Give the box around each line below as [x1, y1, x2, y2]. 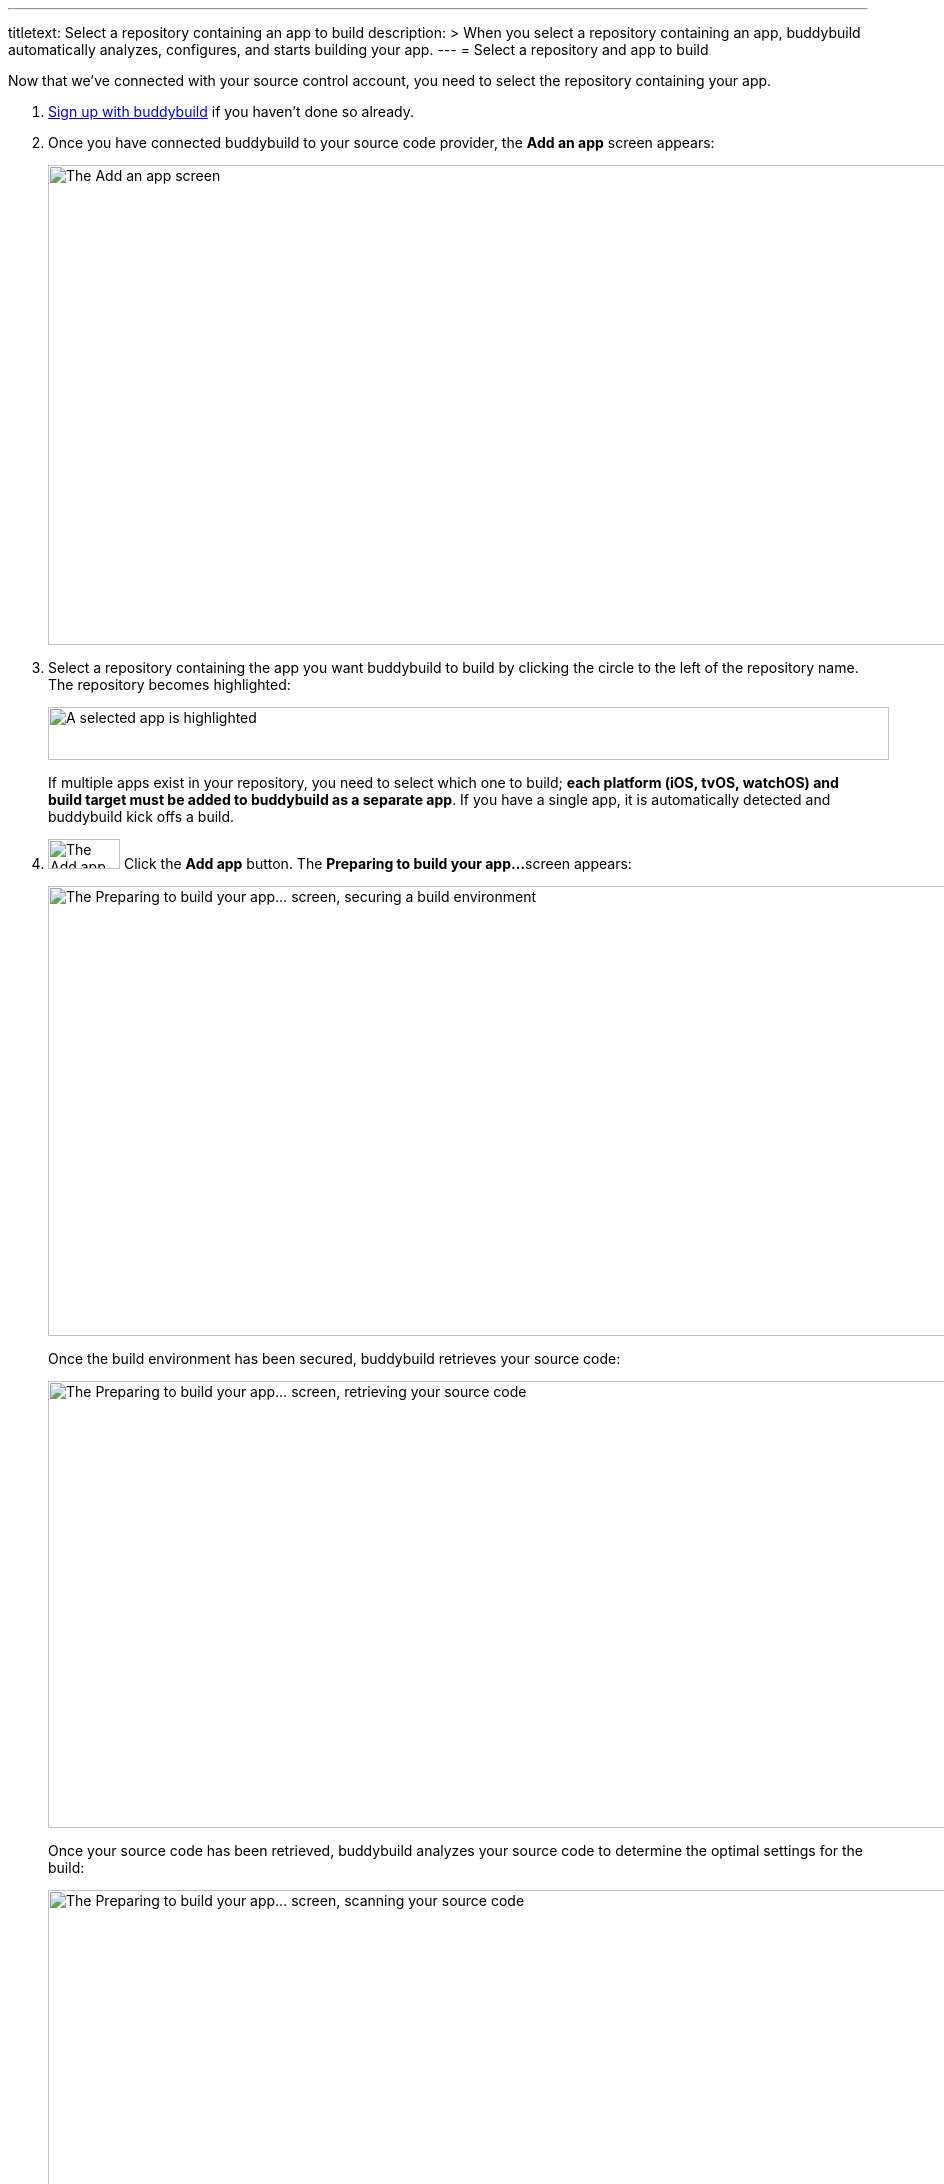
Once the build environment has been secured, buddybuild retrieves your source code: [48, 1350, 621, 1367]
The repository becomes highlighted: [48, 676, 291, 693]
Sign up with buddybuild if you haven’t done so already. [48, 103, 414, 120]
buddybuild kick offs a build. [48, 808, 235, 825]
